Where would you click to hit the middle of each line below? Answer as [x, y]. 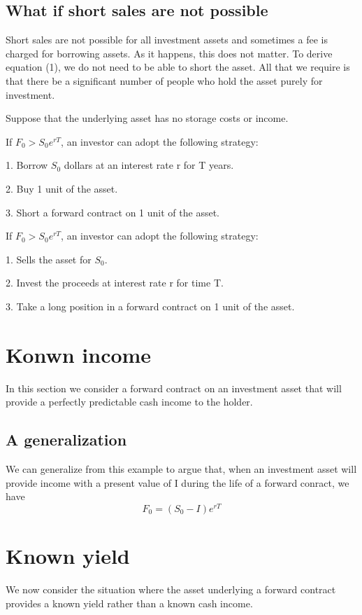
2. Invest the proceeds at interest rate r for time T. [115, 283]
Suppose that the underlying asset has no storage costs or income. [147, 118]
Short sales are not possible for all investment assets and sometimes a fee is [167, 40]
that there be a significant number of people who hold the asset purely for [164, 80]
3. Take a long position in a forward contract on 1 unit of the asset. [150, 306]
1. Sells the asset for [49, 259]
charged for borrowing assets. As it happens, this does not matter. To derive [169, 53]
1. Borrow [27, 165]
